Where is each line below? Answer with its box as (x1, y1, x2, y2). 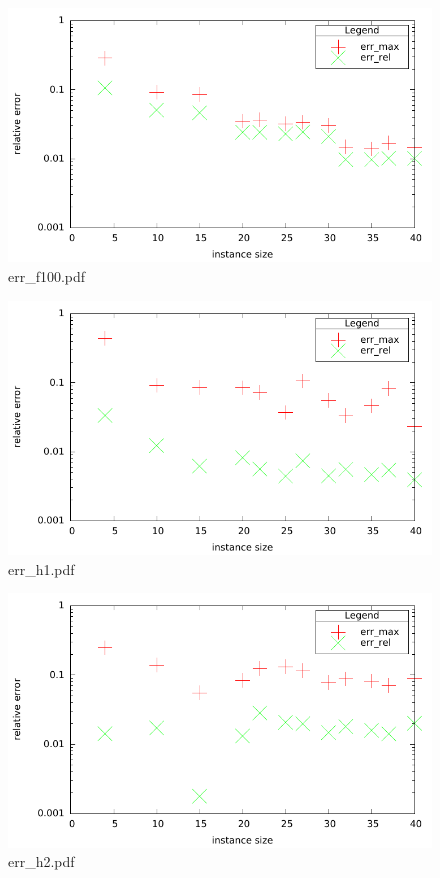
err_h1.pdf (8, 558, 75, 579)
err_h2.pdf (8, 851, 75, 872)
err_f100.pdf (8, 265, 86, 286)
